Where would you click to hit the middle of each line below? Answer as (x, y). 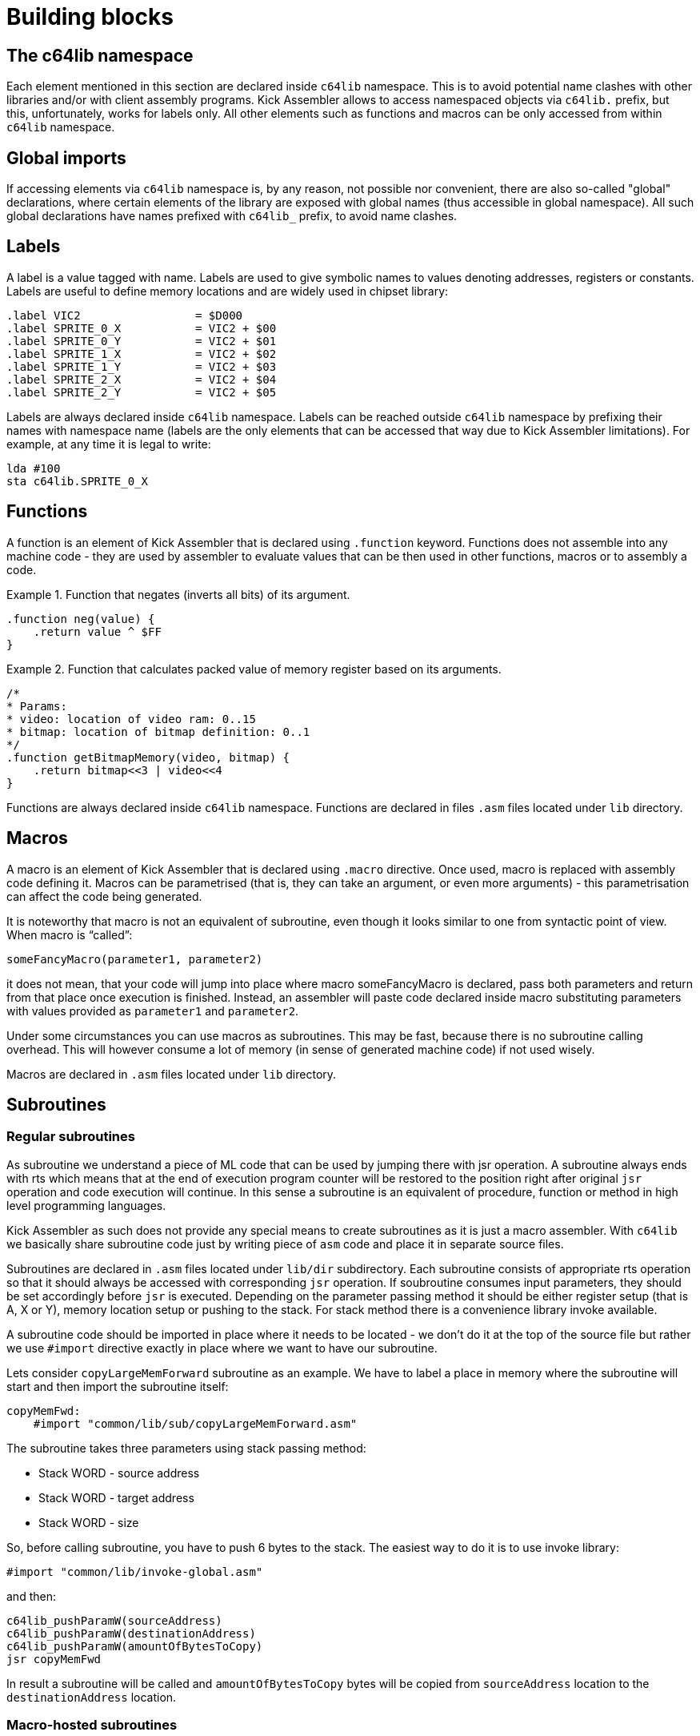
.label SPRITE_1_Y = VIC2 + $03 (142, 366)
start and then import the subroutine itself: (118, 1386)
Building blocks (90, 17)
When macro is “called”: (70, 934)
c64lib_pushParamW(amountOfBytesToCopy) (135, 1646)
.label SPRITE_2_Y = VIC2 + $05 (142, 392)
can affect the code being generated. (104, 896)
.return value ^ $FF (97, 631)
